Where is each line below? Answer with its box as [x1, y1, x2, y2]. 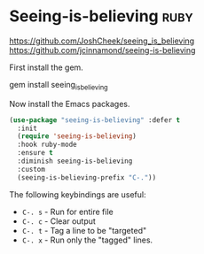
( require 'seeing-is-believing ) [17, 132, 137, 141]
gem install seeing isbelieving [9, 79, 108, 92]
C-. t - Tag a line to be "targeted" [21, 225, 147, 235]
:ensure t [17, 149, 53, 158]
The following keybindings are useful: [9, 189, 146, 200]
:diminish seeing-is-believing [17, 157, 133, 165]
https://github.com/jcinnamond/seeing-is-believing [9, 44, 196, 55]
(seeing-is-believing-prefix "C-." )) [17, 173, 157, 182]
